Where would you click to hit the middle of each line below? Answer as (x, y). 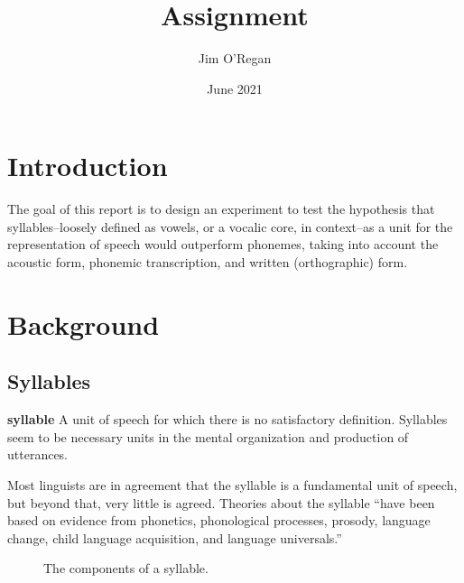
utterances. (38, 454)
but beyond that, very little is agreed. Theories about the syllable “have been (221, 502)
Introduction (88, 166)
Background (84, 324)
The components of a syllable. (126, 568)
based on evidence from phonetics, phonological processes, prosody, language (219, 520)
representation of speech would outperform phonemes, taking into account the (223, 244)
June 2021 (235, 88)
